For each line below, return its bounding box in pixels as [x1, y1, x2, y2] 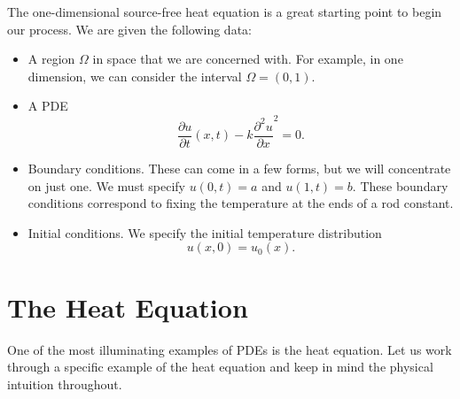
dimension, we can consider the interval [27, 66, 242, 85]
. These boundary [352, 176, 448, 195]
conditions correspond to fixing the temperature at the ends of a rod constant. [27, 194, 454, 212]
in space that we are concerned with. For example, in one [92, 50, 403, 68]
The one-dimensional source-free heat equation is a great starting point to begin [7, 3, 442, 20]
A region [27, 50, 75, 68]
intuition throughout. [7, 374, 122, 393]
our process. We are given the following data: [7, 19, 252, 38]
